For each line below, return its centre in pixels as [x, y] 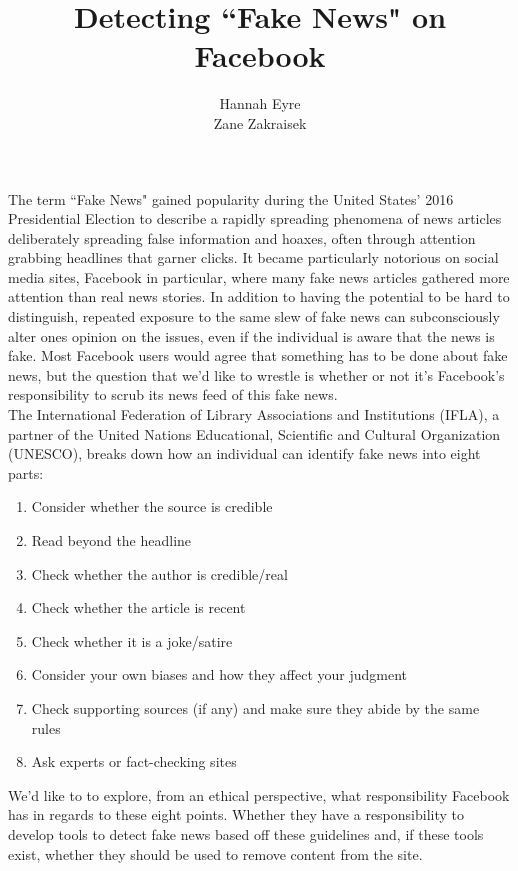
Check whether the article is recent [138, 607]
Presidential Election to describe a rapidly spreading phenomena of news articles [255, 218]
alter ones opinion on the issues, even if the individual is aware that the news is [251, 335]
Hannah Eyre [260, 103]
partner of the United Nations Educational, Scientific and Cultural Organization [254, 433]
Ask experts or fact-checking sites [134, 761]
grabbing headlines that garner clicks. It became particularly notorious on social [253, 257]
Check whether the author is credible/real [159, 573]
